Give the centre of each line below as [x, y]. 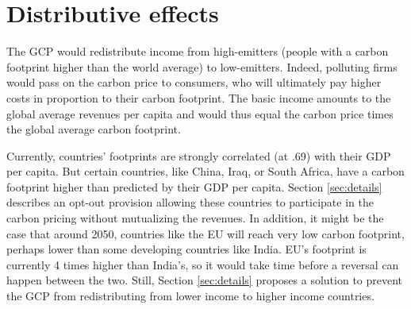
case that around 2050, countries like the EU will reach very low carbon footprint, [205, 233]
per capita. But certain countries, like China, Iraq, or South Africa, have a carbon [205, 171]
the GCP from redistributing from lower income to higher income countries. [190, 296]
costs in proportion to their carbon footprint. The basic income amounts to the [199, 97]
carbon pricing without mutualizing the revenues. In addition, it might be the [195, 218]
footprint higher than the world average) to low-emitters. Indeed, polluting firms [202, 66]
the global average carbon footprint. [94, 129]
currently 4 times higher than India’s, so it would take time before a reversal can [203, 264]
